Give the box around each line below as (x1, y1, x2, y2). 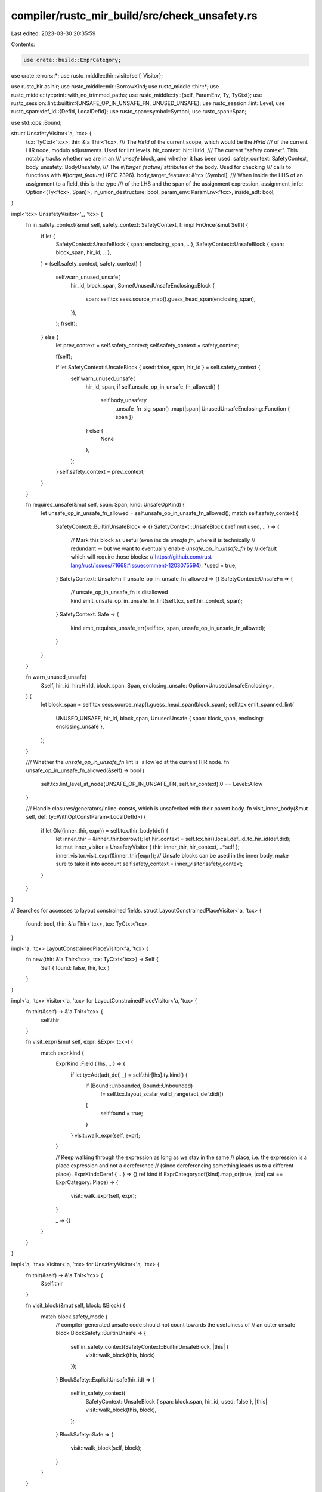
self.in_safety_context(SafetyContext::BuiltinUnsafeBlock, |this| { (70, 1343, 229, 1350)
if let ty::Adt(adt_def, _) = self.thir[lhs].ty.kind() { (70, 1071, 188, 1078)
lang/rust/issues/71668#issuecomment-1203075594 (70, 562, 200, 569)
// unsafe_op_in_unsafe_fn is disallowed (70, 588, 168, 596)
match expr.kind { (41, 1049, 85, 1056)
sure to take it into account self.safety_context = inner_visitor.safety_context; (55, 860, 243, 868)
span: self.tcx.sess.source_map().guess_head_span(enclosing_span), (85, 295, 256, 303)
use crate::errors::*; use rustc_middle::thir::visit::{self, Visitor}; (11, 72, 163, 79)
